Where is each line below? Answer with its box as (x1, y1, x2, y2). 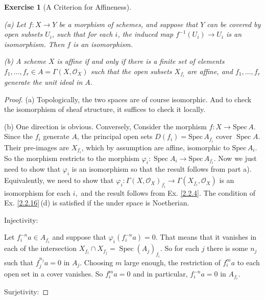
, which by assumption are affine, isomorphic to (81, 142, 230, 152)
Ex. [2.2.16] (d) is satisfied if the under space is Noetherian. (4, 197, 189, 208)
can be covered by (207, 18, 261, 29)
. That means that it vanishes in (155, 232, 257, 242)
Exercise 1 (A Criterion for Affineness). (4, 2, 132, 12)
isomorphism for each (4, 187, 71, 198)
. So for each (160, 243, 200, 253)
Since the (4, 131, 33, 142)
